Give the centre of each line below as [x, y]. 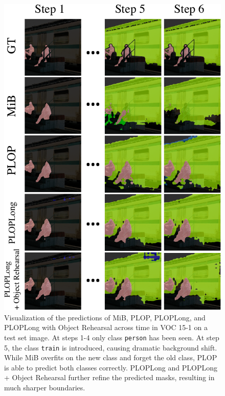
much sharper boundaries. [45, 388]
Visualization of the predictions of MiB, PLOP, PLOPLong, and [105, 317]
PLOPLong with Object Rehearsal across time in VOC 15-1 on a [106, 327]
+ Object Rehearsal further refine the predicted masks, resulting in [109, 377]
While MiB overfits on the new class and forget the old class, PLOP [111, 357]
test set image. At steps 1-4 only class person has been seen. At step [112, 337]
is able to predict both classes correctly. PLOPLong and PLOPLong [111, 367]
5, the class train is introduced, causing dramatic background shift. [111, 347]
